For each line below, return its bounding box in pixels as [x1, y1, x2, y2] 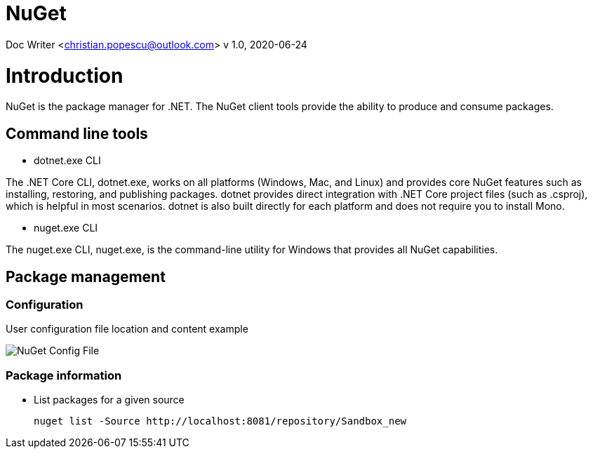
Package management [6, 267, 166, 286]
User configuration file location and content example [6, 323, 248, 335]
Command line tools [6, 124, 148, 142]
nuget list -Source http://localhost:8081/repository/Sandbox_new [34, 415, 407, 427]
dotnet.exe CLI [34, 154, 101, 167]
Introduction [6, 63, 124, 88]
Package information [6, 368, 122, 382]
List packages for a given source [34, 394, 185, 406]
